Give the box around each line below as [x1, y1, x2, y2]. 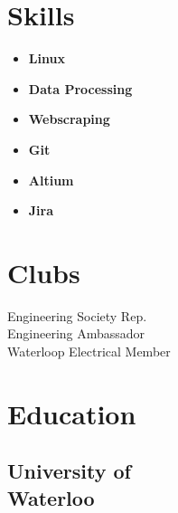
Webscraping [28, 109, 110, 128]
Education [7, 394, 136, 432]
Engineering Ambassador [7, 324, 145, 343]
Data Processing [28, 79, 133, 98]
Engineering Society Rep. [7, 306, 147, 325]
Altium [28, 170, 74, 189]
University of [7, 457, 131, 485]
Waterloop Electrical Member [7, 342, 171, 360]
